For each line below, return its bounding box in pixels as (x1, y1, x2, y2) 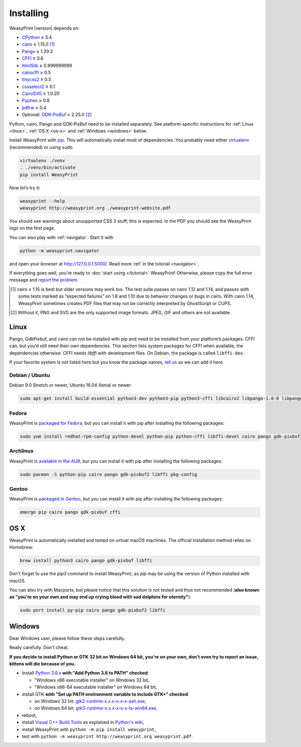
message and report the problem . (9, 277, 79, 283)
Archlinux (9, 447, 34, 454)
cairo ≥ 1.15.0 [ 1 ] (22, 41, 55, 47)
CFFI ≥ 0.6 (22, 55, 44, 61)
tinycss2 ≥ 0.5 (22, 76, 51, 82)
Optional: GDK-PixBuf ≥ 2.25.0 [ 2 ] (22, 112, 92, 118)
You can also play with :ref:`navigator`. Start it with (9, 234, 114, 240)
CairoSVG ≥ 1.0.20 (22, 90, 60, 97)
